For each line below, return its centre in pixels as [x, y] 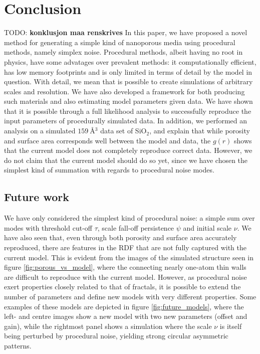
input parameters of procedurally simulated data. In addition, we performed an [126, 121]
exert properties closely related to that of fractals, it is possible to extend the [122, 287]
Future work [37, 197]
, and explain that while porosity [200, 131]
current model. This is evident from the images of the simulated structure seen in [129, 257]
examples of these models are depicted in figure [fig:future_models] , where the [124, 306]
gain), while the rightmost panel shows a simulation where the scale [108, 326]
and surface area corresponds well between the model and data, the [107, 140]
